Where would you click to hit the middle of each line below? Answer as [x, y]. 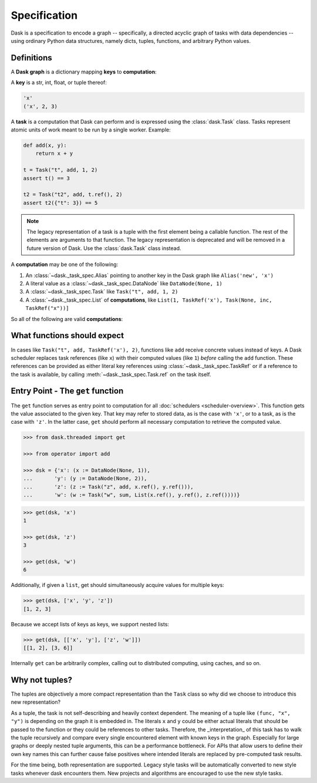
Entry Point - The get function [67, 391]
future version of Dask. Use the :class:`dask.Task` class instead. [104, 248]
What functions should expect [68, 335]
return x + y [54, 153]
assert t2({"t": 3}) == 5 [60, 203]
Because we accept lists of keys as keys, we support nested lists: [90, 624]
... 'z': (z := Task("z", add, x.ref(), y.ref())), [108, 487]
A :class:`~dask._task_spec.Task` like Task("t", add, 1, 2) [102, 292]
